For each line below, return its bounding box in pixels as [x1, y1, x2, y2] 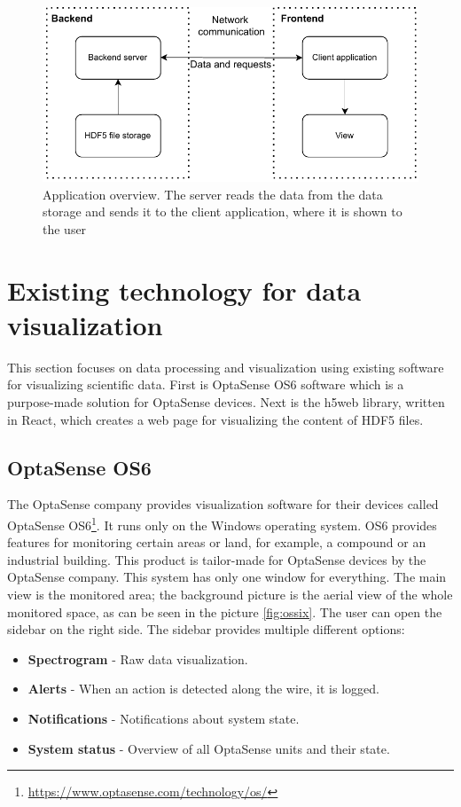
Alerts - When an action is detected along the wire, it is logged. [27, 679, 379, 698]
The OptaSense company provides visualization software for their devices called [7, 495, 439, 513]
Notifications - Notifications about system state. [27, 709, 300, 727]
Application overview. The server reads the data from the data [43, 184, 383, 203]
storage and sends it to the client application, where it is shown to [43, 202, 402, 221]
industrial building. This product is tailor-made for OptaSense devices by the [7, 550, 426, 568]
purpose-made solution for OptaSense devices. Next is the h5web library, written [7, 392, 445, 411]
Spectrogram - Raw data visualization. [27, 649, 248, 668]
